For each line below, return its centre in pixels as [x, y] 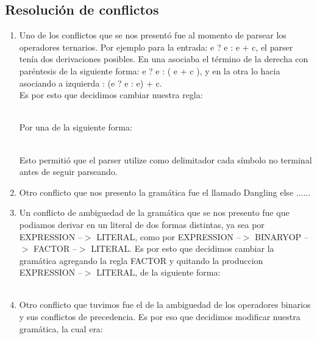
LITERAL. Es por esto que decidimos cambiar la [183, 248]
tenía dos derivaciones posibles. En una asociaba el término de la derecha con [164, 59]
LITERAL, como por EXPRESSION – [169, 236]
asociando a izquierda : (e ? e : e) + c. [91, 83]
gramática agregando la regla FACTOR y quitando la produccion [141, 260]
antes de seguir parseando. [68, 172]
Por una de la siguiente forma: [76, 127]
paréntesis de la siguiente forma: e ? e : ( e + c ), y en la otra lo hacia [150, 70]
